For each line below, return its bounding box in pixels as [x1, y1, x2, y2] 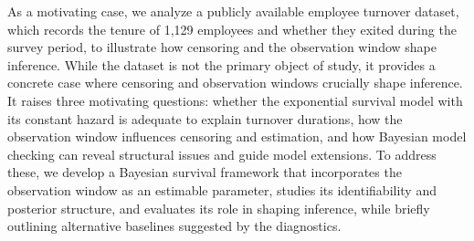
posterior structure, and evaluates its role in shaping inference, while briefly [7, 198, 430, 217]
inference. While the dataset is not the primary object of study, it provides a [7, 55, 436, 74]
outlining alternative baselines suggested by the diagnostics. [7, 216, 342, 236]
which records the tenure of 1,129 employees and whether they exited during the [7, 19, 457, 38]
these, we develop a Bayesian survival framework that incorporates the [7, 162, 402, 182]
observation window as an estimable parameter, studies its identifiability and [7, 180, 437, 199]
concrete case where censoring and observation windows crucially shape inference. [7, 73, 463, 92]
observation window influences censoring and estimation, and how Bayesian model [7, 127, 467, 146]
